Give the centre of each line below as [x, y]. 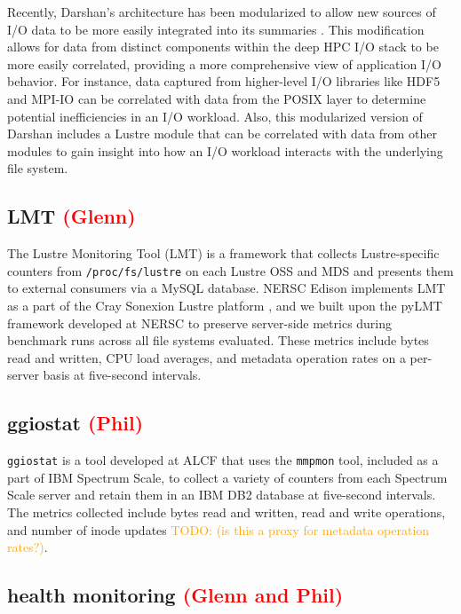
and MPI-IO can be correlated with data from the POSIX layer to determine [217, 98]
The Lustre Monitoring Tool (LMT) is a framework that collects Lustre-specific [223, 253]
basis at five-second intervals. [122, 375]
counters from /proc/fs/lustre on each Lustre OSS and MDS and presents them [230, 270]
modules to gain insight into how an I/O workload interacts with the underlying [225, 150]
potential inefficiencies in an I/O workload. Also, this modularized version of [215, 116]
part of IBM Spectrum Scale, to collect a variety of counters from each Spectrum [227, 477]
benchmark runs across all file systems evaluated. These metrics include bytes [218, 340]
